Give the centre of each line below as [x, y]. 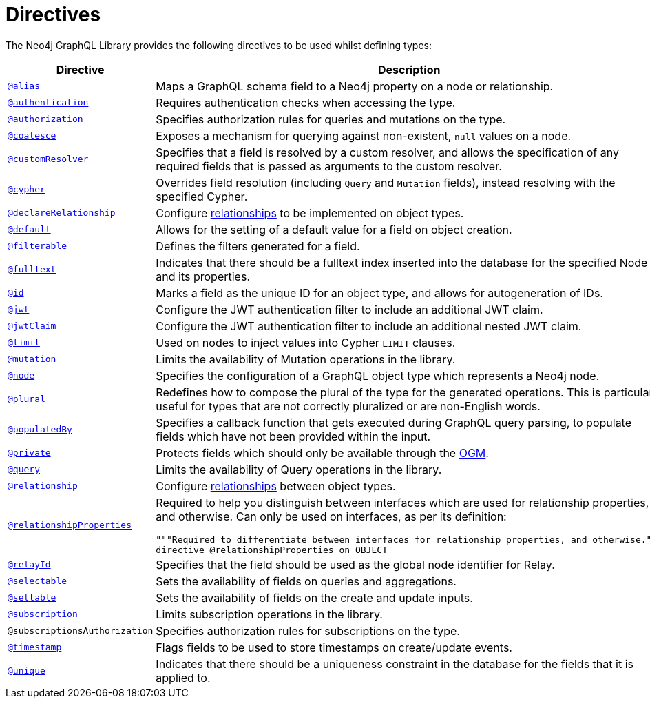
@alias [24, 86]
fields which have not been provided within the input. [293, 436]
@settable [32, 598]
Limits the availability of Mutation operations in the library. [306, 359]
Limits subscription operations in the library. [269, 614]
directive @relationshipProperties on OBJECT [272, 550]
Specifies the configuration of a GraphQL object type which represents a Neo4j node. [378, 375]
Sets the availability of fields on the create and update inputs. [314, 597]
